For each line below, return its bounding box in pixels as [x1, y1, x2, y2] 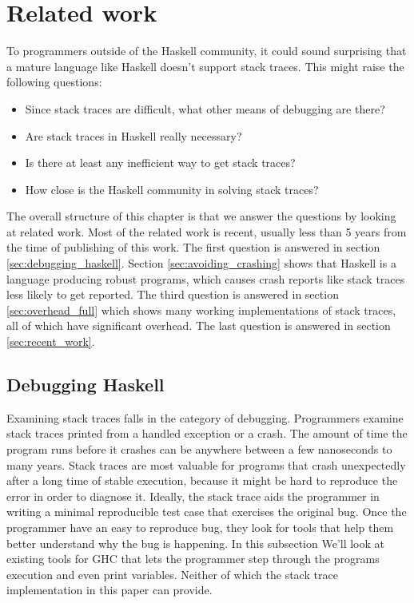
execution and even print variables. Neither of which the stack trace [6, 565, 338, 582]
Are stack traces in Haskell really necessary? [25, 127, 242, 144]
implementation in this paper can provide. [6, 581, 213, 598]
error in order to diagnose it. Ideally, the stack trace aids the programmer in [6, 487, 380, 504]
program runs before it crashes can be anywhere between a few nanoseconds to [6, 441, 392, 458]
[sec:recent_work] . [6, 333, 95, 350]
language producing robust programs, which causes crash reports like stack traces [6, 270, 405, 287]
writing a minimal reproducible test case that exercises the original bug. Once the [6, 503, 407, 520]
